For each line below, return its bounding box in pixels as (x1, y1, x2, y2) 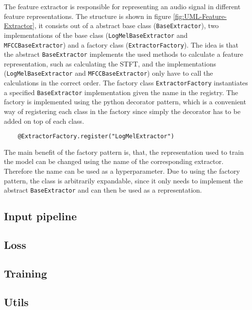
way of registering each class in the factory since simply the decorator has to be (4, 106, 241, 116)
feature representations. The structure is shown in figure (4, 11, 171, 21)
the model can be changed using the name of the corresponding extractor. (4, 156, 224, 166)
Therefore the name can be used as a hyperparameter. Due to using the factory (4, 166, 240, 176)
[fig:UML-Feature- (173, 11, 227, 21)
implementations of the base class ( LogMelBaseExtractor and (4, 30, 188, 40)
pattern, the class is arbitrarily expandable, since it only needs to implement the (4, 175, 243, 185)
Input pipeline (4, 209, 77, 224)
